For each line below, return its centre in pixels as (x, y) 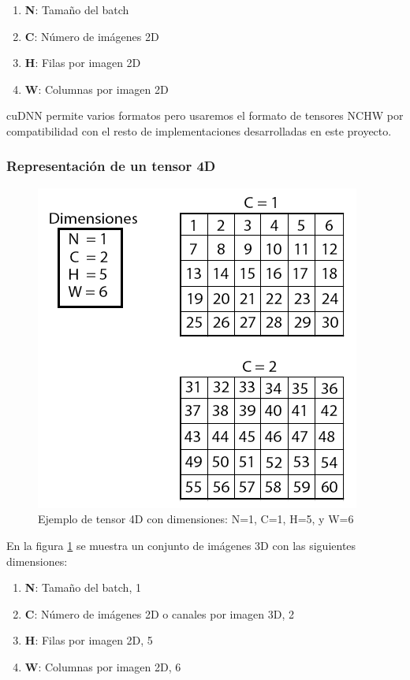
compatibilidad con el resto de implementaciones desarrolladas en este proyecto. (199, 130)
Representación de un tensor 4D (111, 166)
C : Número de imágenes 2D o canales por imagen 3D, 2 (160, 613)
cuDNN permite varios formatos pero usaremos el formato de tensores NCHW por (205, 115)
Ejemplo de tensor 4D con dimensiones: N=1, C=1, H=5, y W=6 (196, 519)
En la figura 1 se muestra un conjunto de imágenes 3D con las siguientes (181, 545)
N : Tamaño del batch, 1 (83, 587)
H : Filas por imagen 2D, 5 (89, 640)
